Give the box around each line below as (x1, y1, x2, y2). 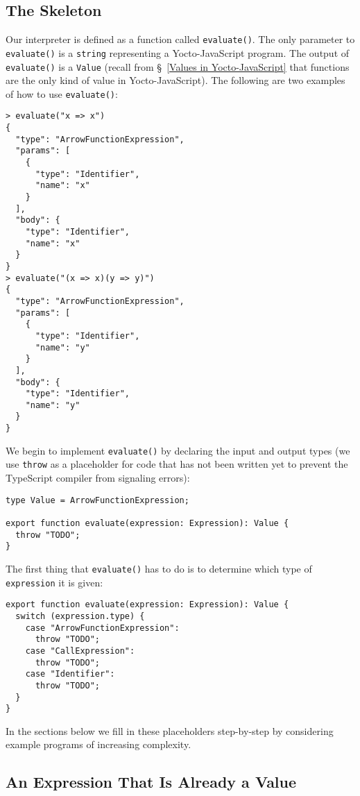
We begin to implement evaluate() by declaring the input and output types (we (6, 443, 350, 457)
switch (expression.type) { (15, 611, 145, 621)
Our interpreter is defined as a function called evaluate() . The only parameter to (6, 32, 355, 46)
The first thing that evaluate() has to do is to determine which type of (6, 561, 312, 575)
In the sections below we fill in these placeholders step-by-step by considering (6, 723, 334, 738)
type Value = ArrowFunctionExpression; (6, 495, 189, 505)
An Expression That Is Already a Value (6, 771, 297, 793)
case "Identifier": (25, 669, 115, 679)
